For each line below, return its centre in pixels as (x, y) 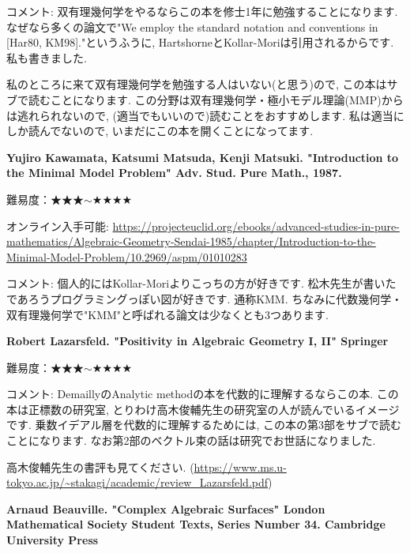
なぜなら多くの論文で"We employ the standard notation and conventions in (192, 26)
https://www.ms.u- (240, 466)
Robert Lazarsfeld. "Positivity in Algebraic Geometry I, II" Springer (197, 341)
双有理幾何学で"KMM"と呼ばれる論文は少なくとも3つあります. (167, 314)
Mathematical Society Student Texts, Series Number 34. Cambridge (196, 524)
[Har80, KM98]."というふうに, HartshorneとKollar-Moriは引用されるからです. (200, 42)
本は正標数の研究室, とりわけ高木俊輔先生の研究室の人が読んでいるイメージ (203, 409)
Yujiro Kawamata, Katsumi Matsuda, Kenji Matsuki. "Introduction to (203, 157)
